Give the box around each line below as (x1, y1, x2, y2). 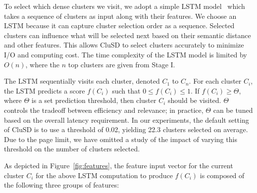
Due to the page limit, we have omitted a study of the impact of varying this (4, 134, 237, 144)
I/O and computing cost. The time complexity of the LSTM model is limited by (4, 49, 247, 59)
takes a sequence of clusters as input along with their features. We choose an (4, 10, 237, 21)
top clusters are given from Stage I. (68, 59, 175, 69)
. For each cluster (189, 76, 242, 86)
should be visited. (168, 95, 221, 105)
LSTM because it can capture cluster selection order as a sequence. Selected (4, 20, 235, 31)
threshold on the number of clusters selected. (4, 144, 140, 154)
